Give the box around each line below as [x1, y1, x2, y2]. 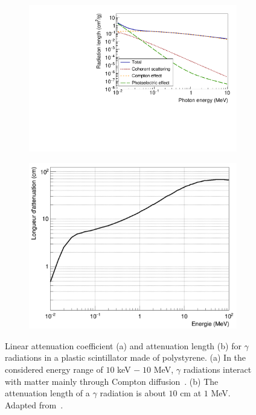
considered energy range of [5, 363, 103, 375]
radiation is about [100, 387, 166, 399]
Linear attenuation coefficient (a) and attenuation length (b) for [5, 339, 242, 352]
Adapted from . [5, 398, 63, 411]
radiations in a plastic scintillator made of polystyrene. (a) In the [5, 351, 246, 364]
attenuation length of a [5, 387, 90, 399]
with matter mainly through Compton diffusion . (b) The [5, 375, 219, 387]
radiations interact [183, 363, 252, 375]
